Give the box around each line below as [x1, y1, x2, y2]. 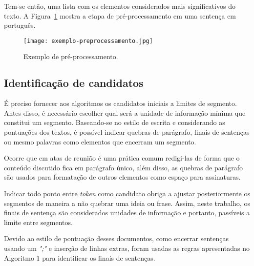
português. [4, 20, 36, 30]
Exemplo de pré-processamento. [23, 51, 118, 61]
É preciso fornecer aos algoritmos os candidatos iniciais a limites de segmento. [4, 98, 237, 108]
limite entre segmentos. [4, 217, 73, 227]
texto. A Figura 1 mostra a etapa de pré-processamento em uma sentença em [4, 10, 236, 20]
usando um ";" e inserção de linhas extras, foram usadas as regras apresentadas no [4, 243, 250, 253]
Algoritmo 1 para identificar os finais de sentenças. [4, 252, 155, 263]
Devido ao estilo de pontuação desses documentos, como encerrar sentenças [4, 233, 229, 244]
